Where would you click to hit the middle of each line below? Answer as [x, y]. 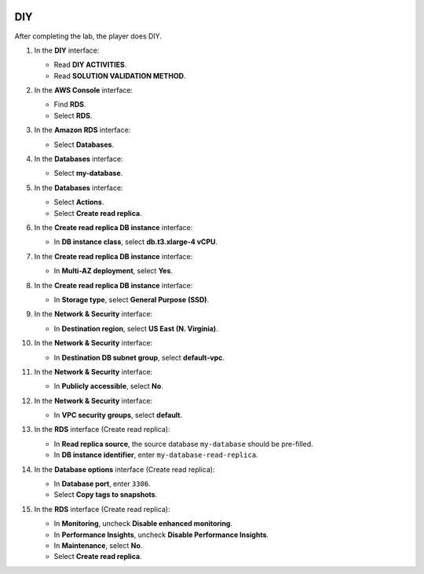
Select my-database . [88, 174]
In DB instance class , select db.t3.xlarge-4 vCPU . [136, 242]
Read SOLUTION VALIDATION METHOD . [120, 75]
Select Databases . [84, 144]
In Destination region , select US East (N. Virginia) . [136, 328]
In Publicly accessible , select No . [109, 386]
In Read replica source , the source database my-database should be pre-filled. [183, 444]
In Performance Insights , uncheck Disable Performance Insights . [161, 535]
